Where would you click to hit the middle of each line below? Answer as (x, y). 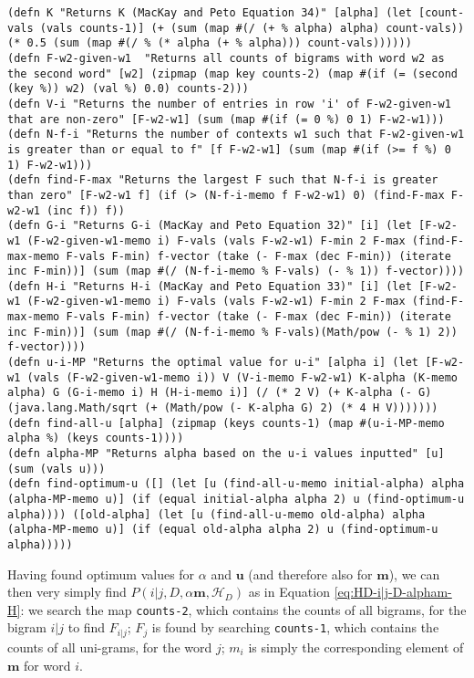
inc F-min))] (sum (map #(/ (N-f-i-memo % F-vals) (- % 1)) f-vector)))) (236, 271)
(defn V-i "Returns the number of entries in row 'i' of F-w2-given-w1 (229, 104)
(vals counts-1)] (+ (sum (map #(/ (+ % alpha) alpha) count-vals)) (252, 28)
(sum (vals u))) (57, 469)
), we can (414, 574)
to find (87, 627)
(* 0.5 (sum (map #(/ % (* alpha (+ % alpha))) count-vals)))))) (210, 43)
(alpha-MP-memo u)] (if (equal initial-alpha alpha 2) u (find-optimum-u (236, 499)
